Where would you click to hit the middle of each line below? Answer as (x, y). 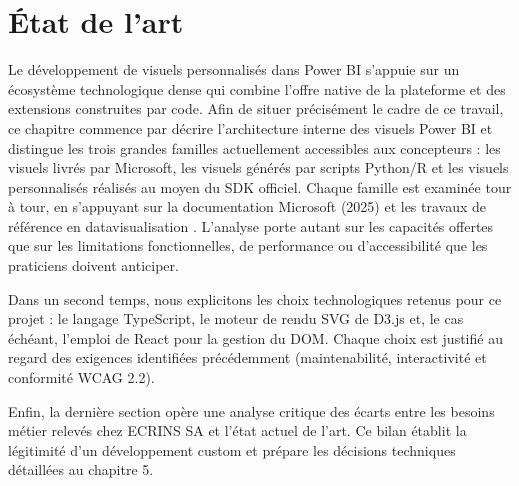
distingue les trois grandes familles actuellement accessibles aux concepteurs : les (254, 147)
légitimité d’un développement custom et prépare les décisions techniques (232, 449)
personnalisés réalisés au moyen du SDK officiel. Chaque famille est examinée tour (260, 186)
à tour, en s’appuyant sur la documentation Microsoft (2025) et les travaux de (247, 206)
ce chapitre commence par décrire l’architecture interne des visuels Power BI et (250, 127)
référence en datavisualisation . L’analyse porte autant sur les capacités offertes (251, 225)
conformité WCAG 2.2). (81, 377)
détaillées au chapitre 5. (81, 469)
